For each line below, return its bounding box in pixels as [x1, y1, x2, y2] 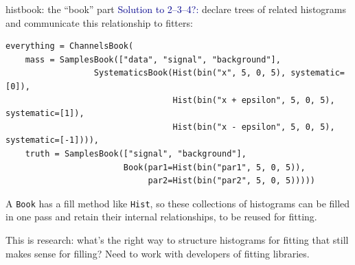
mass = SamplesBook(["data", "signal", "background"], [25, 54, 281, 65]
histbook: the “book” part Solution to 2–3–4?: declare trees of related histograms [5, 2, 346, 16]
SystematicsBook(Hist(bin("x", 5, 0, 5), [93, 68, 286, 78]
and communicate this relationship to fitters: [5, 15, 193, 30]
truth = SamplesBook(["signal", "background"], [25, 148, 247, 159]
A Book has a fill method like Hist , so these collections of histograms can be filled [5, 196, 350, 210]
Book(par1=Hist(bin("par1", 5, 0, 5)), [123, 162, 306, 172]
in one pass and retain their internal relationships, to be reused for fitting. [5, 209, 317, 224]
